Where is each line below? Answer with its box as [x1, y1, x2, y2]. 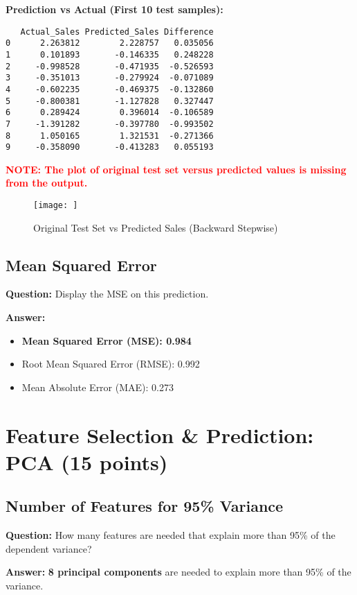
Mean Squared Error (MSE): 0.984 [21, 333, 192, 347]
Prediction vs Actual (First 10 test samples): [6, 2, 223, 16]
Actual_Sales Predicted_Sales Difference [20, 26, 214, 37]
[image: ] [33, 200, 78, 210]
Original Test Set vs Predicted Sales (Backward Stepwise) [33, 220, 278, 234]
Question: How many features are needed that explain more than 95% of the [6, 528, 336, 542]
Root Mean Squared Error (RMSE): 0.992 [21, 356, 200, 371]
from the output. [6, 175, 88, 190]
